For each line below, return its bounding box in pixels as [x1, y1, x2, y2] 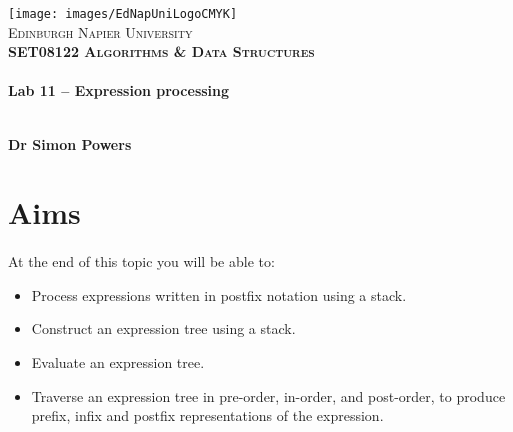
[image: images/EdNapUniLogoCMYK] [8, 7, 238, 21]
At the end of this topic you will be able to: [8, 251, 275, 272]
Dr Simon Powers [8, 133, 132, 154]
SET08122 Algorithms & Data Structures [8, 41, 315, 62]
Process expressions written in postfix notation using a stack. [31, 284, 407, 305]
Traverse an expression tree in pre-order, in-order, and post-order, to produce [31, 385, 506, 406]
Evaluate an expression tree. [31, 351, 205, 372]
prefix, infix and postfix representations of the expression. [31, 405, 384, 426]
